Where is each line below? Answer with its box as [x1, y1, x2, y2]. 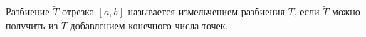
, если [293, 4, 320, 19]
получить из [6, 17, 58, 32]
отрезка [62, 4, 94, 19]
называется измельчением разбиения [127, 4, 285, 19]
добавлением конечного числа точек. [70, 17, 229, 32]
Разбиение [6, 4, 50, 19]
